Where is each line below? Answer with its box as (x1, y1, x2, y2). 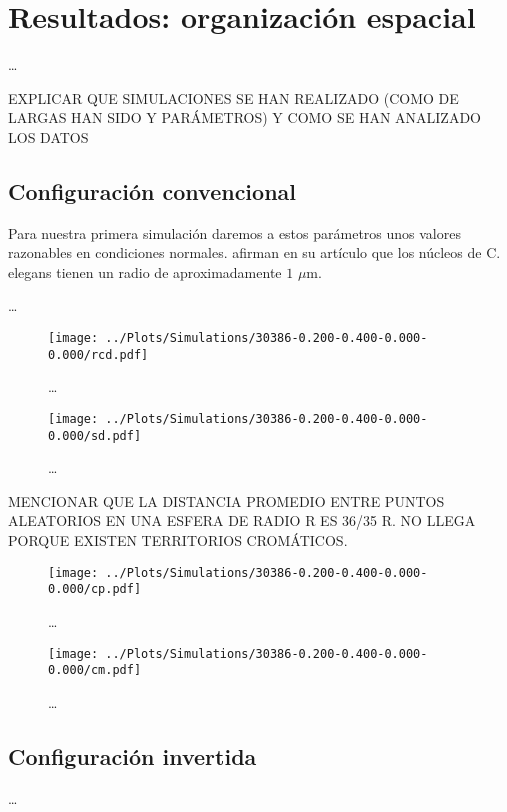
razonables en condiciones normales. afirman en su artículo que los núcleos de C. (8, 242, 501, 263)
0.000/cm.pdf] (48, 663, 142, 678)
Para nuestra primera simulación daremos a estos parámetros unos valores (8, 222, 461, 243)
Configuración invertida (8, 740, 257, 771)
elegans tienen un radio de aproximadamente (8, 261, 282, 282)
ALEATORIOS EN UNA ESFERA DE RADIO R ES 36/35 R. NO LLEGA (8, 510, 476, 531)
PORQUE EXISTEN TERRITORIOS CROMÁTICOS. (8, 530, 348, 551)
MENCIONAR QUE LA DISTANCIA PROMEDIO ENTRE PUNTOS (8, 490, 445, 511)
